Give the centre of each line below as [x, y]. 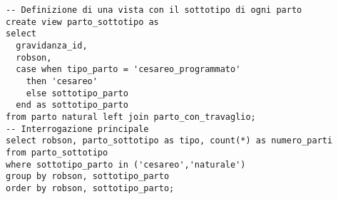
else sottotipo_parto [77, 93]
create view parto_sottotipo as [82, 22]
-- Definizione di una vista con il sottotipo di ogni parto [154, 10]
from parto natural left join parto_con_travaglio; [131, 117]
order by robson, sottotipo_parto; [90, 188]
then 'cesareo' [62, 81]
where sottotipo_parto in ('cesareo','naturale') [126, 164]
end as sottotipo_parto [72, 105]
